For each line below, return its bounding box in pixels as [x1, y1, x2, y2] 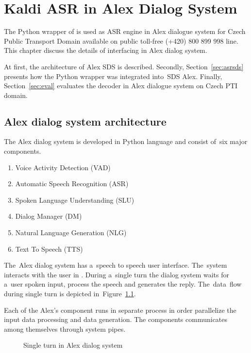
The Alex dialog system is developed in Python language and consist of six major [4, 136, 248, 146]
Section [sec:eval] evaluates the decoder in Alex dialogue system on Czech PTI [4, 80, 238, 91]
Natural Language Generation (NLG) [15, 227, 127, 238]
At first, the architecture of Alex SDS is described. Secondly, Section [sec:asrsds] [4, 61, 244, 71]
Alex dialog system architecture [4, 113, 167, 128]
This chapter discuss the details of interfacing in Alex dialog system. [4, 45, 207, 55]
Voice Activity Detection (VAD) [15, 162, 111, 172]
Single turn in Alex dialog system [23, 340, 123, 350]
